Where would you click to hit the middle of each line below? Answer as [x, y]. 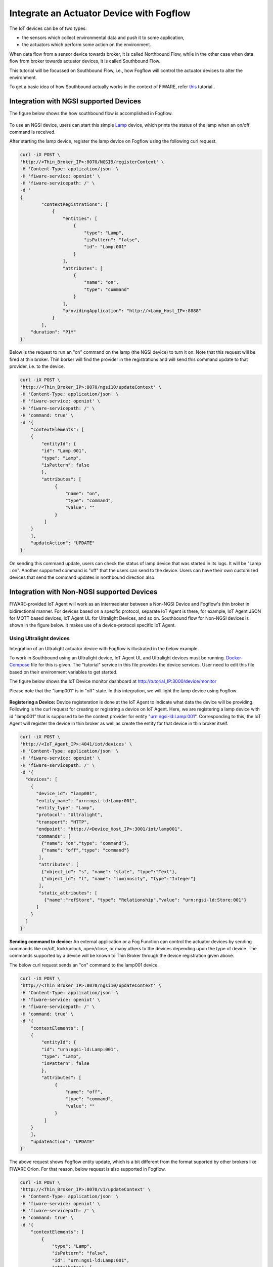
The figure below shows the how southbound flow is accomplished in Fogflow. [91, 114]
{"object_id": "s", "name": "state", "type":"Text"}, [109, 871]
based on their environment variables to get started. [63, 672]
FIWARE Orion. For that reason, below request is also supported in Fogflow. [88, 1169]
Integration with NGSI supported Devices [75, 101]
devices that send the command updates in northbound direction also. [82, 577]
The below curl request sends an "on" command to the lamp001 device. [84, 965]
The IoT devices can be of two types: [48, 28]
